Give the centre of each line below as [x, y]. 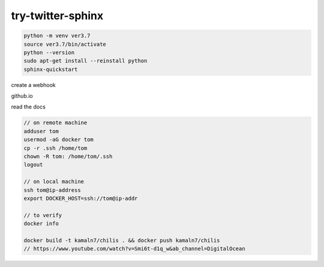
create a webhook [34, 85]
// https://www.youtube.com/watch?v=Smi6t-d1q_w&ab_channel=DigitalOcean [134, 249]
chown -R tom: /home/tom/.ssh [68, 157]
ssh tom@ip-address [52, 190]
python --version [49, 52]
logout [33, 165]
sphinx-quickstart [51, 69]
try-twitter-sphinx [57, 16]
